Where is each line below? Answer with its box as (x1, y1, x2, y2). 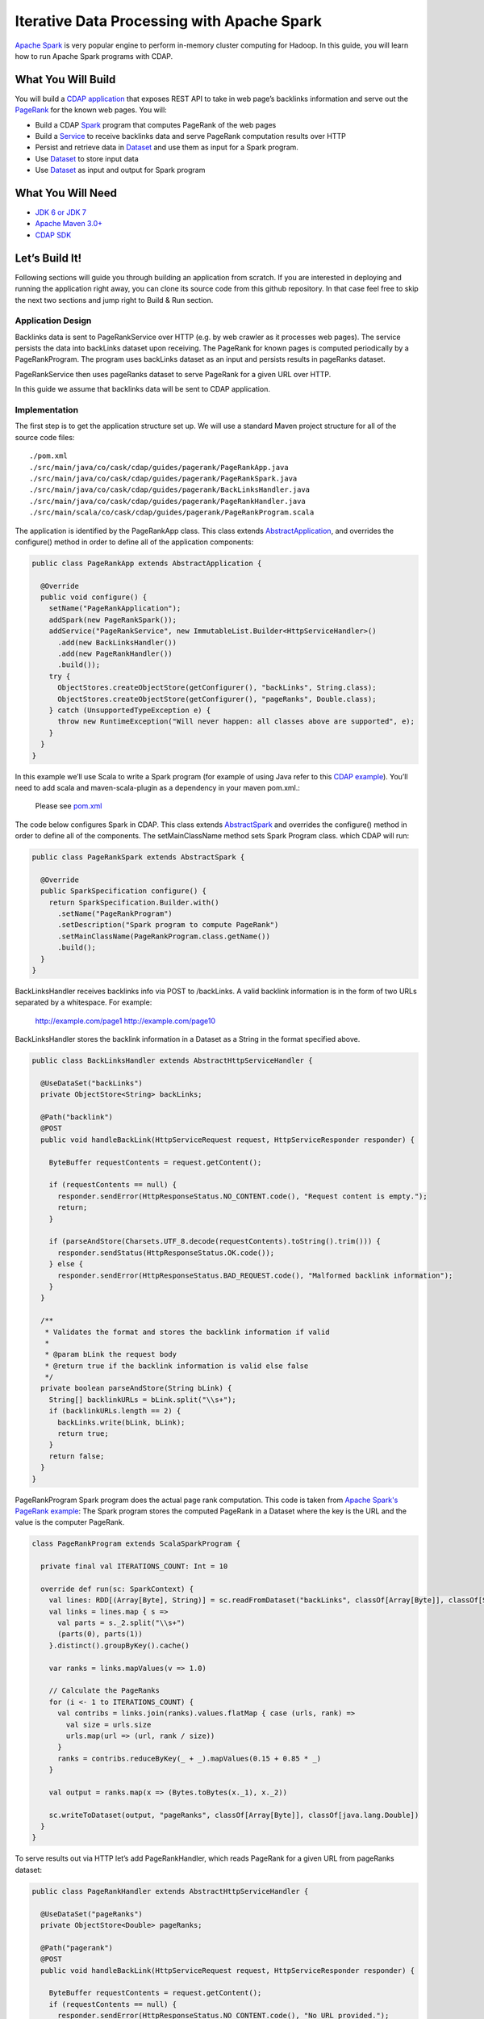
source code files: (15, 432, 75, 442)
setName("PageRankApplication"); (48, 604, 181, 613)
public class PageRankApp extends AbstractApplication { (31, 558, 262, 568)
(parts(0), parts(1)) (57, 1630, 143, 1639)
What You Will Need (15, 187, 117, 199)
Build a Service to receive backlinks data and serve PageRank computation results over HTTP (35, 132, 346, 141)
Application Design (15, 315, 92, 326)
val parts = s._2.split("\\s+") (57, 1618, 186, 1627)
